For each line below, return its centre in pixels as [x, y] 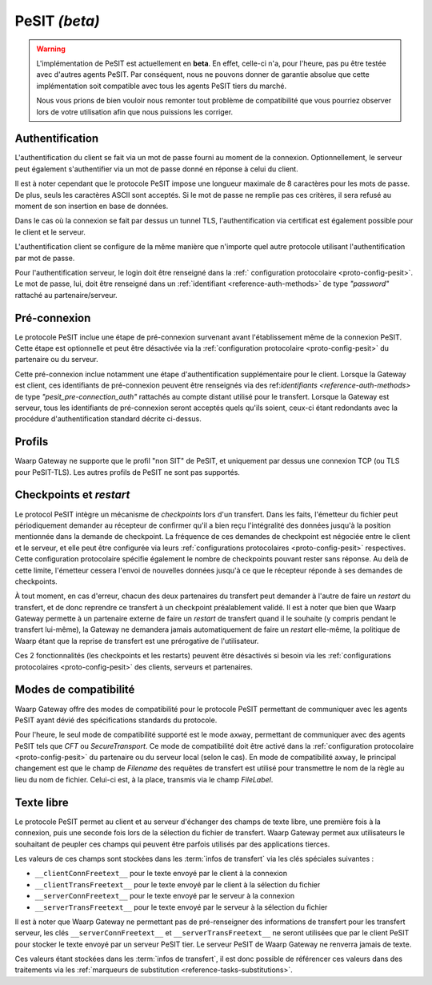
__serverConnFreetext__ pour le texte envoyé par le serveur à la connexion [165, 896]
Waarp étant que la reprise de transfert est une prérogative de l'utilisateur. [137, 641]
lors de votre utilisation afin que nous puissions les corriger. [135, 111]
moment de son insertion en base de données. [92, 206]
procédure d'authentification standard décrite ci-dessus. [108, 419]
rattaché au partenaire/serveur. [66, 295]
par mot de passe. [45, 258]
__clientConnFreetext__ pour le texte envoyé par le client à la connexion [161, 874]
